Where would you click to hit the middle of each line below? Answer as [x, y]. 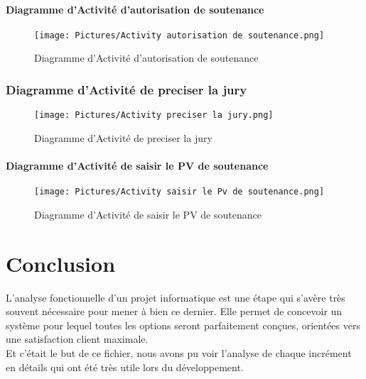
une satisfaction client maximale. [77, 339]
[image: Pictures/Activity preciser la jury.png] [154, 115]
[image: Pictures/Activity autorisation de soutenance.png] [179, 35]
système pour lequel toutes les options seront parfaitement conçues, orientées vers [183, 325]
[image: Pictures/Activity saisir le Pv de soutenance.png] [179, 192]
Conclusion [61, 263]
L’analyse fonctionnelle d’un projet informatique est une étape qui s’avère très [176, 297]
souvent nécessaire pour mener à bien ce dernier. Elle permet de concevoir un [174, 311]
